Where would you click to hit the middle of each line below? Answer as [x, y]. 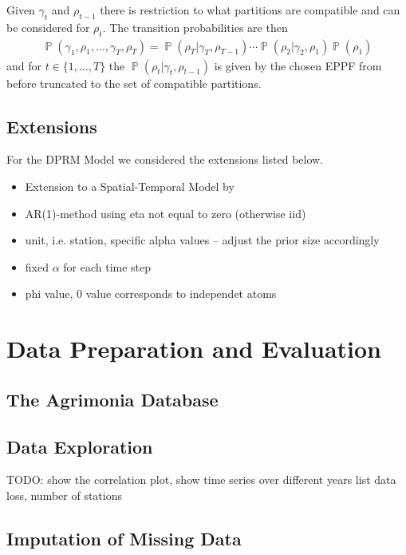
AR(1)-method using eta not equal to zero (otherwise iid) [166, 213]
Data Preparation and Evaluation [194, 349]
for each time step [107, 266]
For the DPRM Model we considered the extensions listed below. [165, 159]
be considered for [48, 27]
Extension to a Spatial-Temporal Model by [130, 186]
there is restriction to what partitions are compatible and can [250, 10]
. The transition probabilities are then [195, 27]
